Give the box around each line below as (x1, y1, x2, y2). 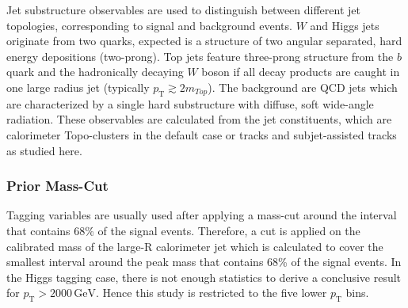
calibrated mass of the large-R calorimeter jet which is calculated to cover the (6, 238, 383, 254)
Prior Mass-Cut (6, 176, 109, 196)
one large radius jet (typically (6, 78, 150, 95)
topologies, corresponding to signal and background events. (6, 17, 292, 33)
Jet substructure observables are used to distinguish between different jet (6, 2, 360, 17)
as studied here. (6, 142, 82, 158)
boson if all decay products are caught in (201, 63, 400, 80)
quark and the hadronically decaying (6, 63, 184, 80)
